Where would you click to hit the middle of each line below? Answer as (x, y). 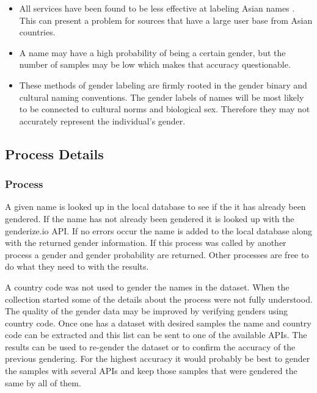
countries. (37, 32)
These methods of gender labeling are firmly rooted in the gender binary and (163, 85)
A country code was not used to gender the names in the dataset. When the (147, 287)
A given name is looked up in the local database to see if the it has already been (155, 207)
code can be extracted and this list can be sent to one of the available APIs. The (156, 335)
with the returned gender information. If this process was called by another (146, 243)
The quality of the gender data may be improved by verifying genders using (147, 311)
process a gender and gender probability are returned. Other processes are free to (157, 254)
